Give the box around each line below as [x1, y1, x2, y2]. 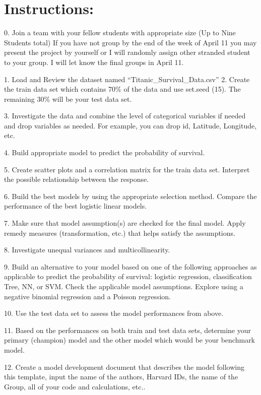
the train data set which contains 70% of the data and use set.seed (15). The [4, 84, 241, 94]
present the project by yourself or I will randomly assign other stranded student [4, 47, 250, 57]
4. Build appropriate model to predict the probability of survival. [4, 147, 205, 158]
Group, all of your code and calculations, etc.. [4, 381, 146, 391]
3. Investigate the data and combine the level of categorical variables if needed [4, 110, 246, 121]
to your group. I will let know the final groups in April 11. [4, 56, 184, 67]
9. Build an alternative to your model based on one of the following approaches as [4, 261, 257, 272]
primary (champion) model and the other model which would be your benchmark [4, 335, 255, 345]
